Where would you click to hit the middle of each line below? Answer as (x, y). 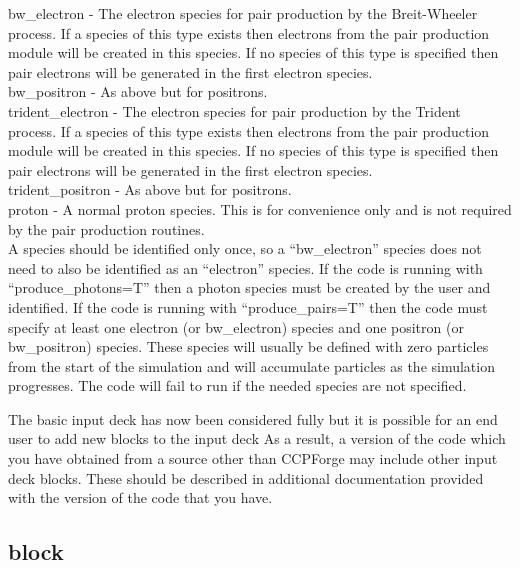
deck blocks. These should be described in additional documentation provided (246, 477)
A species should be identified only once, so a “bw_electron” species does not (245, 248)
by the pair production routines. (106, 228)
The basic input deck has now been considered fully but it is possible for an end (253, 418)
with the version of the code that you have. (140, 497)
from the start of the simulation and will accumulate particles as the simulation (251, 365)
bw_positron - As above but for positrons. (138, 91)
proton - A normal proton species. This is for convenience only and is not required (260, 208)
